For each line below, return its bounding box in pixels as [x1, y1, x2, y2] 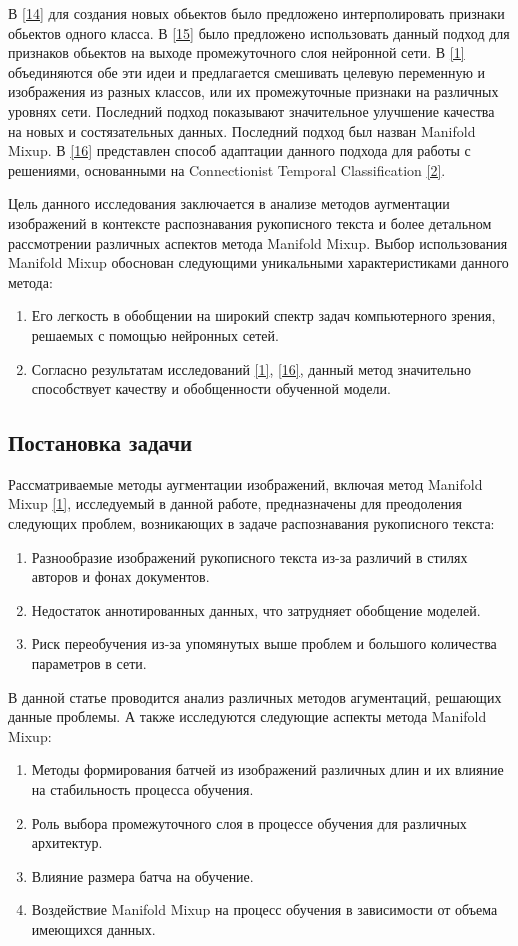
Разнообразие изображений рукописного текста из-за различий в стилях [31, 546, 468, 567]
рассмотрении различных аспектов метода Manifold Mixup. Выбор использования [8, 232, 508, 253]
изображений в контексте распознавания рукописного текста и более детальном [8, 212, 492, 233]
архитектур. [31, 832, 103, 853]
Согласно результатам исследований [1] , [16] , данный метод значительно [31, 358, 471, 379]
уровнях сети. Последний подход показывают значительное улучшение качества [8, 100, 495, 121]
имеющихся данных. [31, 918, 156, 939]
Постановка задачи [8, 427, 193, 458]
